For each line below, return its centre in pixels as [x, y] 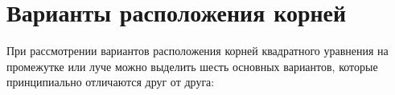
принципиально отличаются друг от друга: [111, 82]
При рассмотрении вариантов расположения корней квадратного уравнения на [197, 51]
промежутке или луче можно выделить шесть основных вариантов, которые [192, 66]
